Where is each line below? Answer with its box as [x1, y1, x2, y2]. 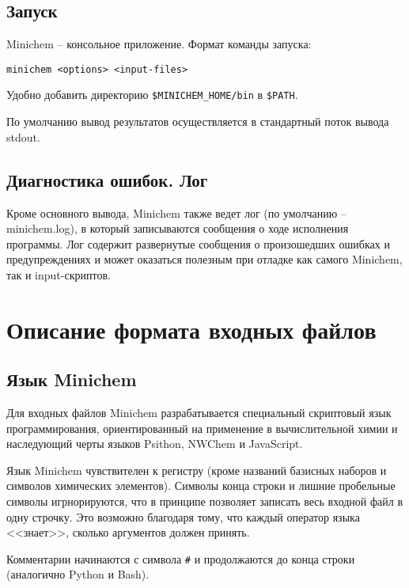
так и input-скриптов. [6, 266, 111, 283]
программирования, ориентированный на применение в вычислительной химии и [6, 419, 398, 436]
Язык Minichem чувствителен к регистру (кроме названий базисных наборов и [6, 461, 387, 478]
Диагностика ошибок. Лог [6, 167, 208, 192]
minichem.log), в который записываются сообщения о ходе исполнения [6, 220, 349, 237]
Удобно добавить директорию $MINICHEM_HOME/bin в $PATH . [6, 86, 298, 103]
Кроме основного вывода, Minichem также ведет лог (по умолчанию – [6, 204, 347, 221]
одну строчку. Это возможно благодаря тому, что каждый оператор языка [6, 508, 360, 525]
